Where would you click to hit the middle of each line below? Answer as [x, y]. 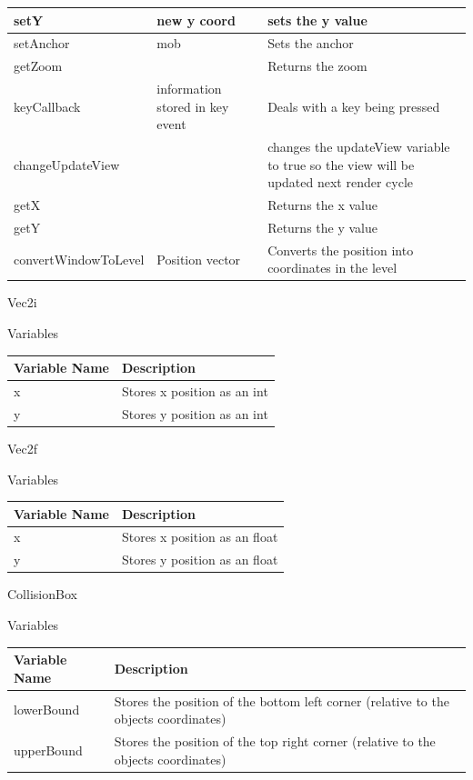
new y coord [196, 20]
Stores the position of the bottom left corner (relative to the [282, 700]
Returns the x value [322, 205]
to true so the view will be [341, 164]
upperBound [48, 750]
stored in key [193, 106]
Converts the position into [341, 250]
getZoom [38, 66]
